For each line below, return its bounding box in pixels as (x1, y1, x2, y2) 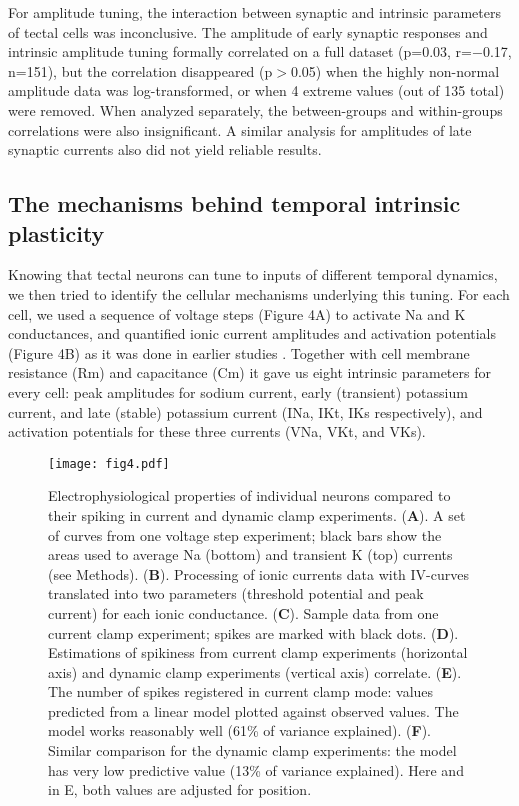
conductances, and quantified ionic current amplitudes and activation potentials (8, 323, 497, 344)
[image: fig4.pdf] (48, 456, 170, 471)
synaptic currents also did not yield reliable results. (8, 139, 322, 160)
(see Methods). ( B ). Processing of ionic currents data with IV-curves (48, 563, 469, 584)
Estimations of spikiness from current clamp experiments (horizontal (48, 642, 468, 663)
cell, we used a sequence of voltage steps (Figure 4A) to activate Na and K (8, 303, 466, 324)
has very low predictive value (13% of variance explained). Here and (48, 759, 464, 780)
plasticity (8, 217, 105, 248)
